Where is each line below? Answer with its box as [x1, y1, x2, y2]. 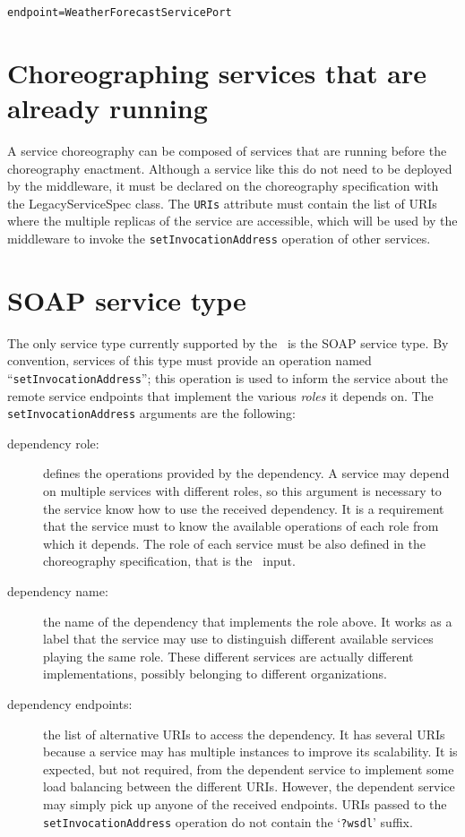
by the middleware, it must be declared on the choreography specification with [7, 176, 439, 195]
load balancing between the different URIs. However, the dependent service [43, 777, 455, 796]
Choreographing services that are [7, 54, 426, 90]
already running [7, 90, 208, 126]
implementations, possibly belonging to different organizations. [43, 664, 387, 683]
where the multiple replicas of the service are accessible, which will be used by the [7, 211, 458, 230]
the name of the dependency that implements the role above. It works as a [43, 611, 452, 630]
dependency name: [7, 582, 108, 601]
